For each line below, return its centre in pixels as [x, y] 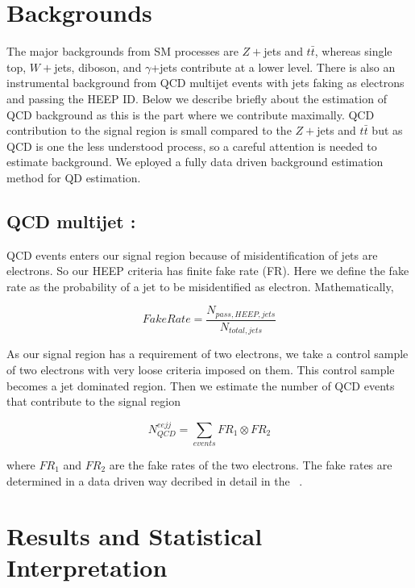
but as [387, 130]
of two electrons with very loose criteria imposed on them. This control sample [201, 369]
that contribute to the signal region [94, 401]
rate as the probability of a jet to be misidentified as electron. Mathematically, [200, 286]
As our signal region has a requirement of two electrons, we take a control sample [207, 354]
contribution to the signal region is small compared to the [149, 130]
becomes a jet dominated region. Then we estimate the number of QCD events [201, 385]
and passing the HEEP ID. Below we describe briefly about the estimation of [197, 98]
